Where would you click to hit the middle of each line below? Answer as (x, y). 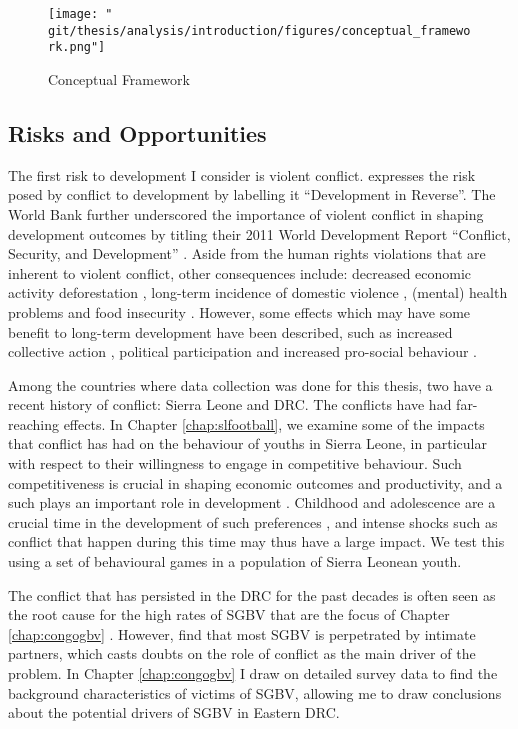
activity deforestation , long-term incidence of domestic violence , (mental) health (258, 292)
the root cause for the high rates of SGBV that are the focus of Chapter (229, 614)
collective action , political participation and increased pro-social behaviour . (242, 351)
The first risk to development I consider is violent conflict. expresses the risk (242, 174)
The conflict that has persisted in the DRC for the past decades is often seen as (252, 594)
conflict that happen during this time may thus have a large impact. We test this (256, 541)
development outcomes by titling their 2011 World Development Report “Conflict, (259, 233)
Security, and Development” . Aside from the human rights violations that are (247, 253)
